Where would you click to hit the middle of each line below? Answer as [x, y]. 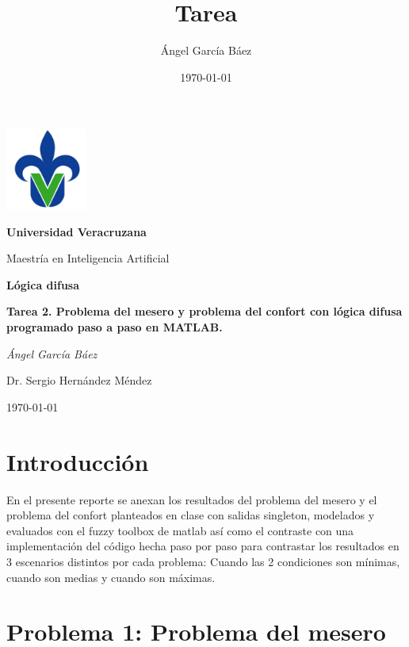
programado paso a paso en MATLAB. [115, 327]
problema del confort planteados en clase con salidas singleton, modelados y [191, 515]
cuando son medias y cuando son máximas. [111, 577]
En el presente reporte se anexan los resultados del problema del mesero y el [192, 499]
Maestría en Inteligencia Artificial [88, 258]
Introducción [78, 461]
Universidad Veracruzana [76, 231]
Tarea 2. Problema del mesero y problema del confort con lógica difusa [204, 311]
